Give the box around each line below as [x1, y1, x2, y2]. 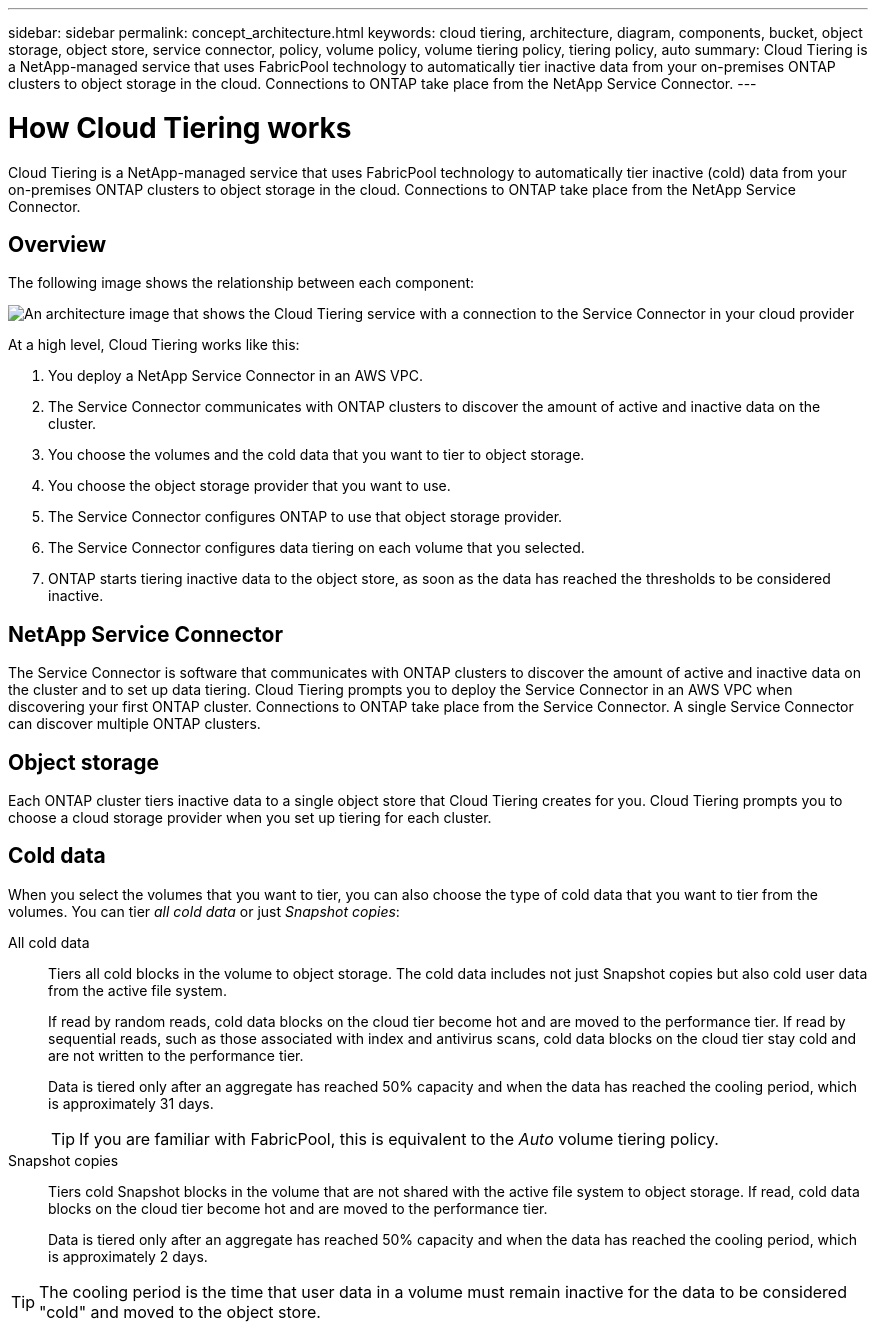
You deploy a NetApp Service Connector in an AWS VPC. [48, 367, 423, 385]
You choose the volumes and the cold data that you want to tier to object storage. [48, 446, 585, 464]
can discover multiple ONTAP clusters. [8, 715, 261, 733]
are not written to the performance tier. [48, 1046, 304, 1064]
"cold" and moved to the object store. [39, 1301, 321, 1322]
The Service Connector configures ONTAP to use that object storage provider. [48, 508, 563, 526]
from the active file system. [48, 981, 227, 999]
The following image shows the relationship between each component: [8, 274, 475, 292]
